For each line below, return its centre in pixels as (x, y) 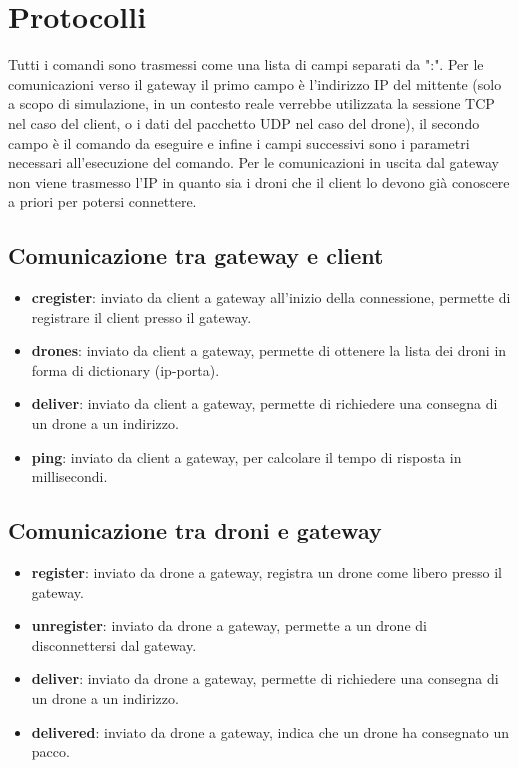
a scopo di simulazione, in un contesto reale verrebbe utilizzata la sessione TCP (251, 103)
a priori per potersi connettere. (102, 201)
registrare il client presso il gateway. (141, 316)
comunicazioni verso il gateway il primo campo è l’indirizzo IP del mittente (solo (255, 83)
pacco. (50, 751)
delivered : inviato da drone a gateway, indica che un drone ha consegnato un (270, 731)
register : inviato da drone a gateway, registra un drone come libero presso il (266, 572)
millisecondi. (69, 476)
